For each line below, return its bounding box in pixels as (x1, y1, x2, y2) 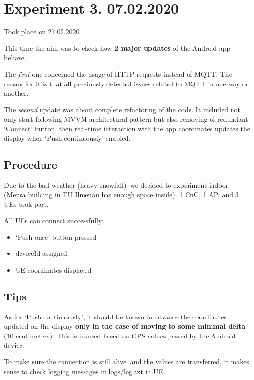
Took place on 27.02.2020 (4, 26, 80, 37)
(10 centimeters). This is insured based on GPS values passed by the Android (4, 330, 236, 340)
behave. (4, 52, 26, 63)
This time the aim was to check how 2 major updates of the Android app (4, 42, 231, 53)
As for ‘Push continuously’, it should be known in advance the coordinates (4, 311, 227, 321)
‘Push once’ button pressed (15, 232, 97, 242)
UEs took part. (4, 199, 49, 209)
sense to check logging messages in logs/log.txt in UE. (4, 366, 165, 376)
